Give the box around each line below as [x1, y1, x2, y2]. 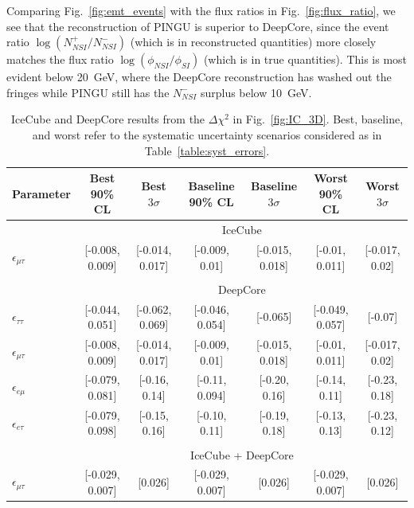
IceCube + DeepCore [190, 446, 294, 463]
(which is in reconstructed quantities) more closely [130, 33, 377, 50]
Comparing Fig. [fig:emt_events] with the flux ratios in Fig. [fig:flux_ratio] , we [6, 2, 396, 18]
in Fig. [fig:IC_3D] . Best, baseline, [232, 111, 404, 127]
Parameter [12, 185, 71, 201]
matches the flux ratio [6, 51, 114, 68]
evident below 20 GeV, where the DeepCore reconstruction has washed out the [6, 68, 392, 85]
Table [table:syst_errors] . [144, 142, 270, 158]
